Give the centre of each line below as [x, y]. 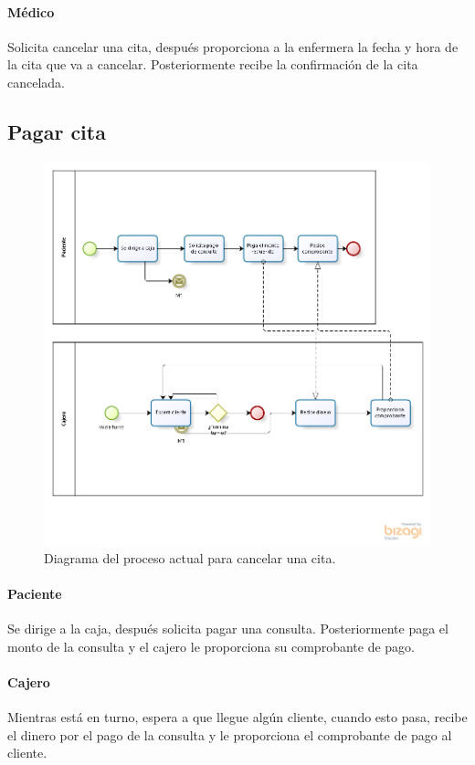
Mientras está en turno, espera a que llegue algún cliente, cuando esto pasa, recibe [237, 716]
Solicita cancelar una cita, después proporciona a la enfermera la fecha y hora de [233, 46]
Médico [31, 11]
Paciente [35, 593]
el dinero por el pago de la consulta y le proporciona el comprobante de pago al [230, 734]
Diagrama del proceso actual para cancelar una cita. [190, 557]
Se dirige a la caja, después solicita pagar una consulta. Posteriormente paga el [228, 628]
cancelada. [36, 82]
